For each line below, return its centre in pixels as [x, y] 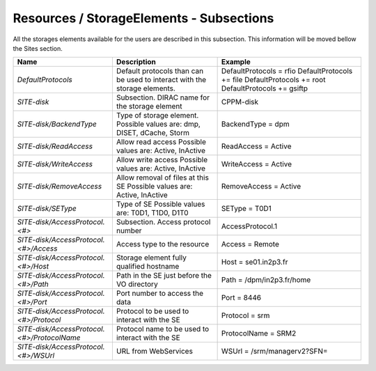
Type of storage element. [157, 116]
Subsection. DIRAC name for [163, 97]
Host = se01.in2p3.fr [254, 262]
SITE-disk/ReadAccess [55, 146]
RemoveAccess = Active [261, 187]
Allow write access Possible [162, 160]
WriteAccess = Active [257, 164]
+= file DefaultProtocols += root [273, 80]
